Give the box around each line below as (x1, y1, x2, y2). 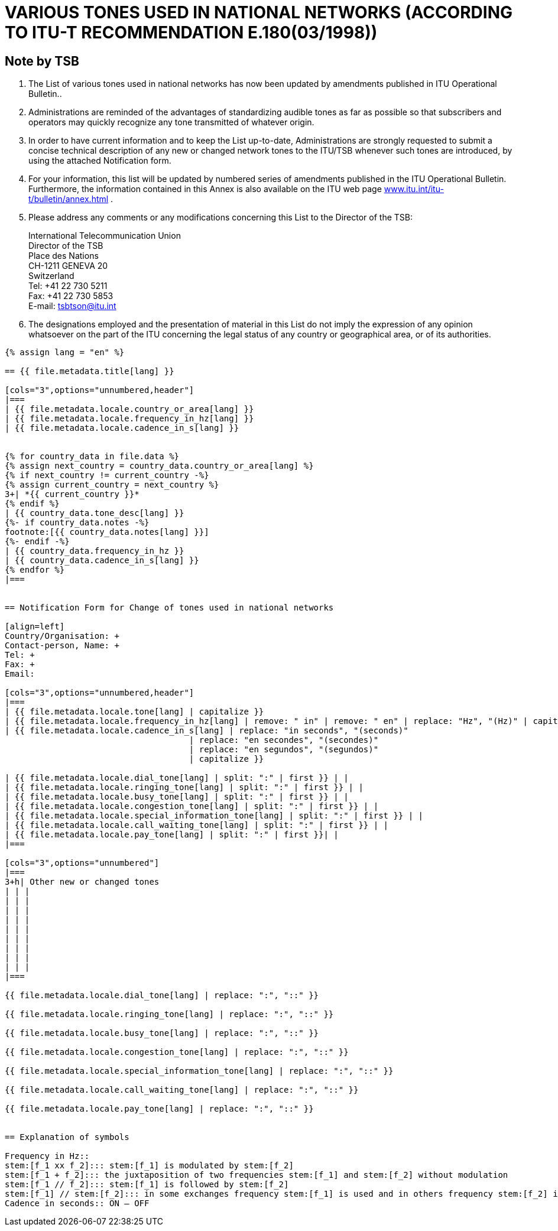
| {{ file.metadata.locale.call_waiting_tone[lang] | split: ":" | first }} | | (5, 820, 389, 830)
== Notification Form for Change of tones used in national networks (5, 603, 334, 613)
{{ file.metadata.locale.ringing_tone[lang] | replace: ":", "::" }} (5, 1009, 334, 1019)
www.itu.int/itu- (384, 184, 444, 194)
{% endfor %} (5, 565, 65, 575)
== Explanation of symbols (5, 1132, 129, 1142)
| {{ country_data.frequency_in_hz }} (5, 546, 184, 556)
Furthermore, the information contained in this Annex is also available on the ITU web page (28, 184, 382, 194)
